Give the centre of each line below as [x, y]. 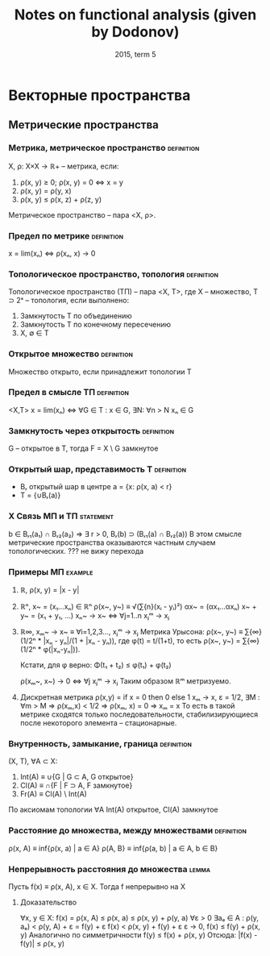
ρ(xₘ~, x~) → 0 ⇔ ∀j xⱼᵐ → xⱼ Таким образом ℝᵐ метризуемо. [125, 681]
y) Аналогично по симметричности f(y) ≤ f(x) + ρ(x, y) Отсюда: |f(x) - [139, 935]
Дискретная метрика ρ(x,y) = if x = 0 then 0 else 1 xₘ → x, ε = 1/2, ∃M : [140, 697]
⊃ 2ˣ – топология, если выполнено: [69, 301]
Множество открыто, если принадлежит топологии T [100, 372]
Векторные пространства [100, 95]
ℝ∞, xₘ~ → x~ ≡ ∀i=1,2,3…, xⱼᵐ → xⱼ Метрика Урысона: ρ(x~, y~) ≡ [131, 632]
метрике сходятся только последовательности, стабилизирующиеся [139, 714]
